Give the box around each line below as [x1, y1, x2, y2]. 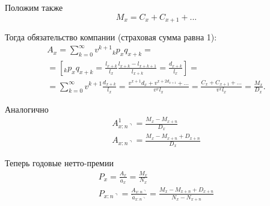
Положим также [5, 1, 63, 13]
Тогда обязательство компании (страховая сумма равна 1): [5, 31, 217, 43]
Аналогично [5, 102, 49, 115]
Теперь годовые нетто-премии [5, 157, 114, 169]
